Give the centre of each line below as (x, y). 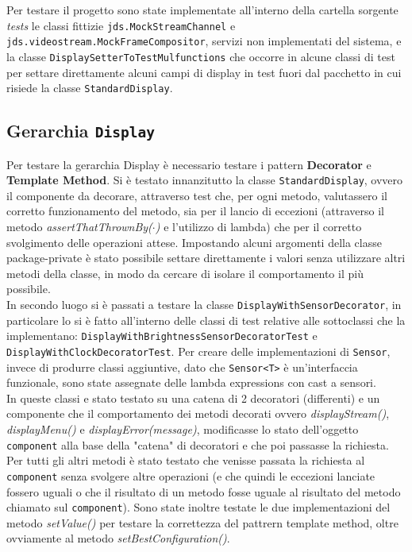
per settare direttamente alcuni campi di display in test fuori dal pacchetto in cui (204, 72)
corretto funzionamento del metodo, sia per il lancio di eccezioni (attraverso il (195, 211)
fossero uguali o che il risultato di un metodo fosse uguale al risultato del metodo (204, 491)
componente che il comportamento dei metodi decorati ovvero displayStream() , (198, 413)
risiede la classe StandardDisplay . (90, 88)
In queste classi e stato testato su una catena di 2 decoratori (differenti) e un (193, 398)
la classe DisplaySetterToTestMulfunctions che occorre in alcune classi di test (201, 56)
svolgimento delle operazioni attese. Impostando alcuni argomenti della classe (194, 242)
